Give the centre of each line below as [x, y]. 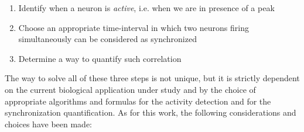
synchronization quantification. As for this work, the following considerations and [151, 112]
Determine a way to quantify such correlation [100, 58]
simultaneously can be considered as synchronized [107, 39]
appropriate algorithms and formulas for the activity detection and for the [138, 101]
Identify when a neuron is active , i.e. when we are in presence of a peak [146, 8]
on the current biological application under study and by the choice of [130, 89]
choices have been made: [48, 124]
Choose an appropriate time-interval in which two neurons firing [134, 27]
